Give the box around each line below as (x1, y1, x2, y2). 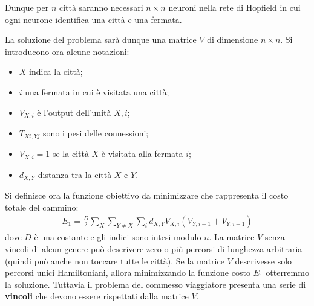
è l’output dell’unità (37, 106, 111, 118)
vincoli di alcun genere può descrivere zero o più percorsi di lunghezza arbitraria (5, 242, 303, 255)
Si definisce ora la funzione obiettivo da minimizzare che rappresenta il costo (5, 189, 289, 202)
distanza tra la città (38, 168, 112, 180)
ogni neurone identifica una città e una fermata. (5, 13, 182, 25)
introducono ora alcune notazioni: (5, 45, 129, 57)
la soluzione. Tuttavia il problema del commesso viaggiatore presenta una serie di (5, 278, 306, 290)
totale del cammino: (5, 200, 79, 213)
